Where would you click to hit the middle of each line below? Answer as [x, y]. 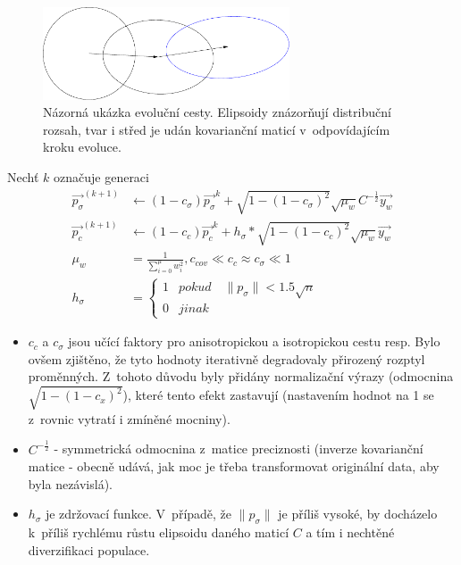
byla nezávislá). [70, 483]
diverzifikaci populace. [89, 549]
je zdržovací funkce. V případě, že [138, 514]
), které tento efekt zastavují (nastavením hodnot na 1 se [278, 395]
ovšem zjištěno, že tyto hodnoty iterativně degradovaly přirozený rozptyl [226, 358]
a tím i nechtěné [350, 532]
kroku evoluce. [82, 147]
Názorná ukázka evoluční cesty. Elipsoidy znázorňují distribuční [217, 112]
